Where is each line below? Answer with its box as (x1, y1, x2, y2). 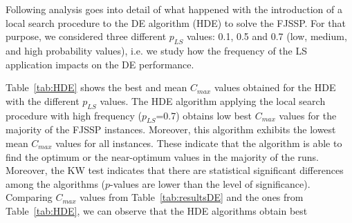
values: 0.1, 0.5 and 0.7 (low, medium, (186, 29, 347, 43)
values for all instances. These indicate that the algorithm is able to (55, 135, 342, 150)
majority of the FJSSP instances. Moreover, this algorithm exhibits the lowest (6, 122, 336, 137)
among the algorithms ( (6, 176, 106, 191)
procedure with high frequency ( (6, 108, 142, 122)
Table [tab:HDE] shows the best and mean (6, 80, 187, 95)
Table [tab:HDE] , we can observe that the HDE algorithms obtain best (6, 203, 308, 217)
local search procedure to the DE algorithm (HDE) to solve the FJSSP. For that (6, 15, 346, 30)
